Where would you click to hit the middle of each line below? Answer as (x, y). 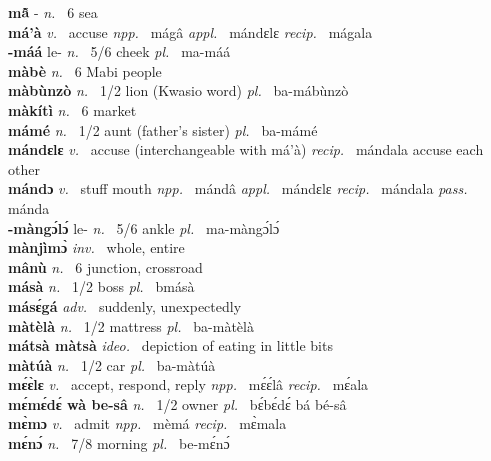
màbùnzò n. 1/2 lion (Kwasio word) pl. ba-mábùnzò (178, 90)
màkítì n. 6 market (72, 109)
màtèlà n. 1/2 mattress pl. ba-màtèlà (131, 325)
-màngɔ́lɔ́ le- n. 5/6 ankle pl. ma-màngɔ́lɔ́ (144, 227)
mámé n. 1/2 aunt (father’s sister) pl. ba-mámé (163, 129)
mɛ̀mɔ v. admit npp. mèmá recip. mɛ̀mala (147, 423)
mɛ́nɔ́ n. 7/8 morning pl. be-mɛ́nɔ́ (119, 443)
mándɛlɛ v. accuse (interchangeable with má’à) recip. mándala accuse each (246, 149)
